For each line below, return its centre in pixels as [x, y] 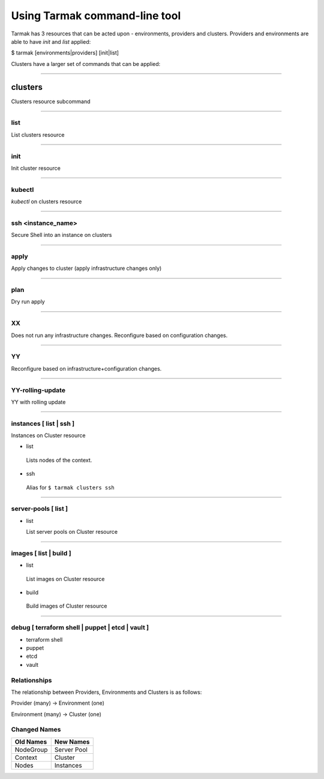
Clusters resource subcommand [51, 101]
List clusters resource [38, 134]
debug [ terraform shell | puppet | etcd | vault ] [80, 628]
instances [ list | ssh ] [43, 423]
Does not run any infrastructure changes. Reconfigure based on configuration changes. [119, 335]
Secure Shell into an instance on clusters [61, 235]
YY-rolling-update [38, 390]
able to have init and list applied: [51, 41]
